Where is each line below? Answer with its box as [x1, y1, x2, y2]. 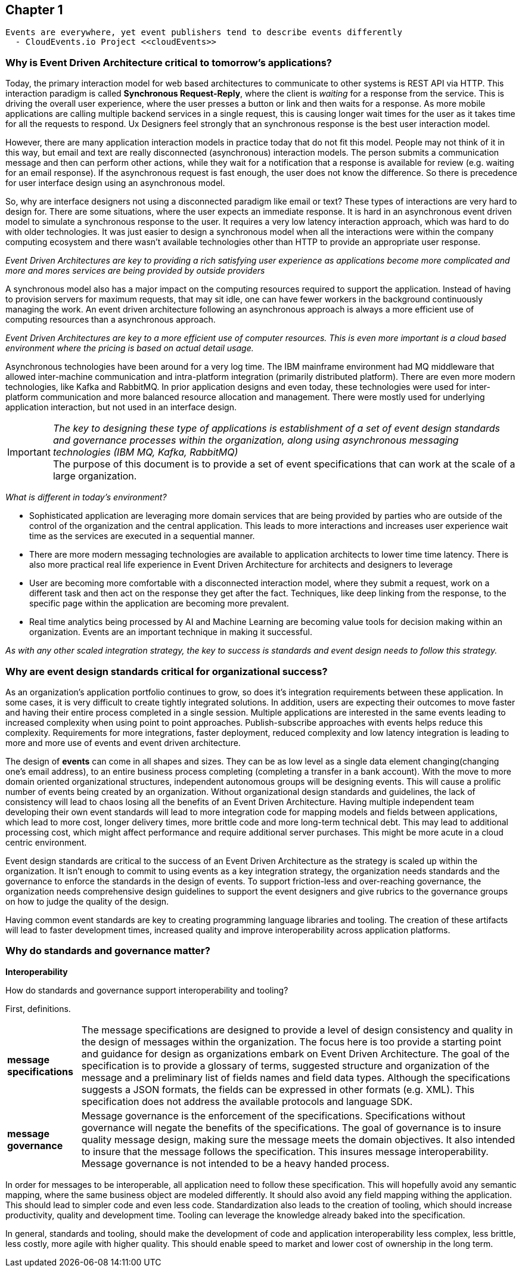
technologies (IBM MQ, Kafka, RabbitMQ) [52, 446, 238, 459]
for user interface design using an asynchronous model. [5, 178, 225, 188]
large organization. [52, 470, 137, 482]
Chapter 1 [5, 2, 63, 17]
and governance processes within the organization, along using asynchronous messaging [52, 434, 459, 447]
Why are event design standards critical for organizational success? [5, 665, 328, 677]
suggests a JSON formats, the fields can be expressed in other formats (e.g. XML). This [81, 1083, 475, 1095]
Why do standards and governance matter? [5, 945, 210, 957]
